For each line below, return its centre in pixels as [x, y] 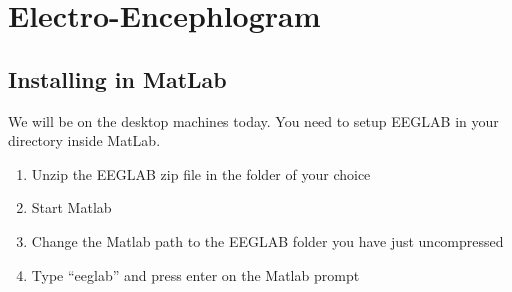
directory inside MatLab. [84, 140]
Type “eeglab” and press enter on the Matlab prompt [195, 274]
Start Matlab [71, 207]
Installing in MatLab [117, 78]
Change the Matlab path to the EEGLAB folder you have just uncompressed [267, 240]
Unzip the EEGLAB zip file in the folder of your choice [201, 173]
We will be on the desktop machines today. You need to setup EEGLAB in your [253, 120]
